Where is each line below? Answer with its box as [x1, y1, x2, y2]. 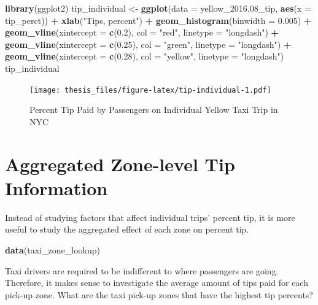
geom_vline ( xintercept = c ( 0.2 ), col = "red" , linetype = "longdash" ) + [5, 26, 279, 39]
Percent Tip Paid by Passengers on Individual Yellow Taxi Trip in [29, 103, 278, 116]
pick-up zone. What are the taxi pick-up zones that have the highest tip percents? [5, 288, 313, 301]
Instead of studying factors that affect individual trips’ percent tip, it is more [5, 210, 295, 223]
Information [5, 175, 108, 200]
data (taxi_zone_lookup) [5, 243, 100, 256]
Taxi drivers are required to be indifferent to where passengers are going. [5, 264, 279, 277]
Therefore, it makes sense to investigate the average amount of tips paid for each [5, 276, 308, 289]
